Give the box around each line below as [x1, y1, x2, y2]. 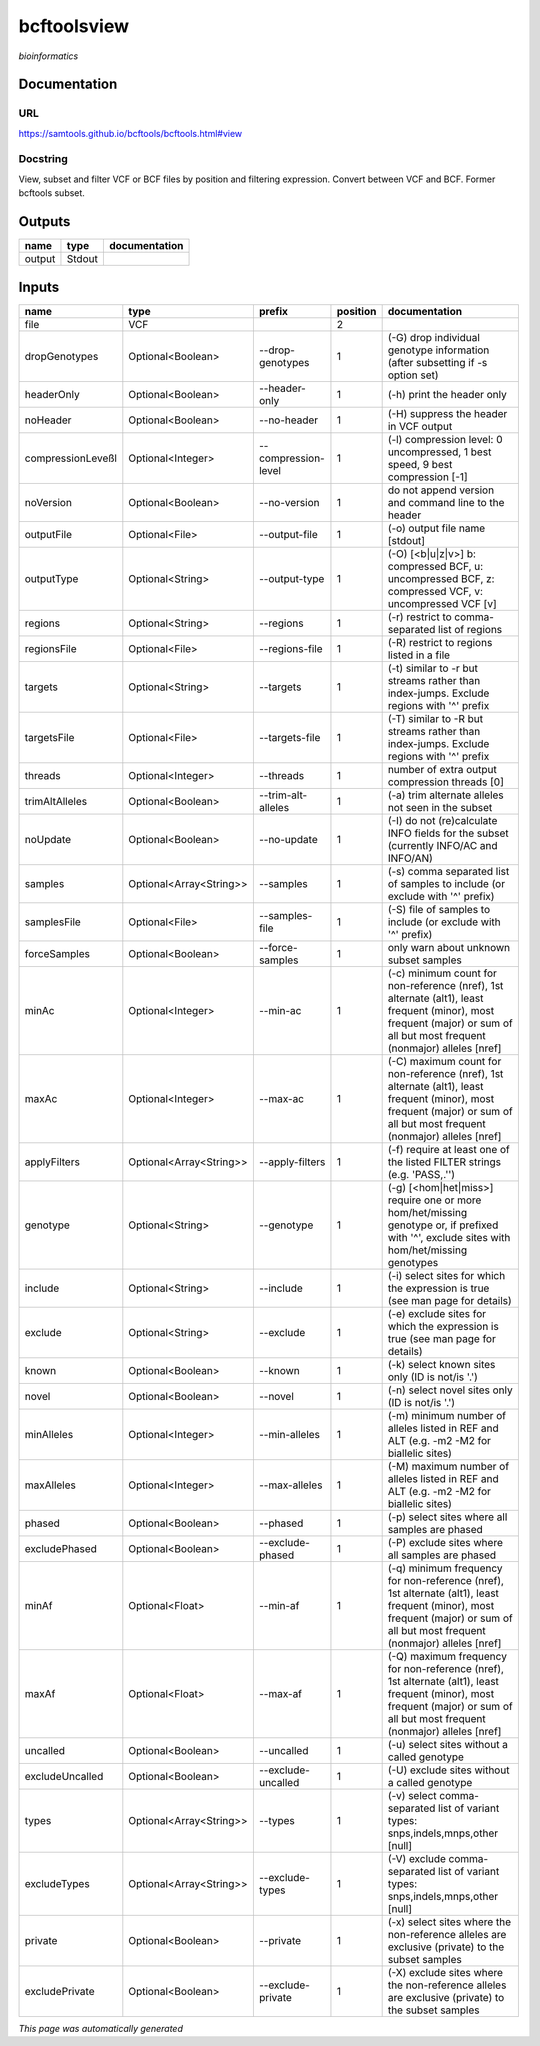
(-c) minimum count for [387, 966, 497, 980]
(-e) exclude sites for [387, 1306, 487, 1320]
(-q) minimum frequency [387, 1561, 504, 1575]
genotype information [387, 343, 490, 357]
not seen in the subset [387, 800, 493, 814]
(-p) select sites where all [387, 1510, 508, 1524]
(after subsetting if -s [387, 355, 488, 369]
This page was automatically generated [18, 2022, 184, 2034]
